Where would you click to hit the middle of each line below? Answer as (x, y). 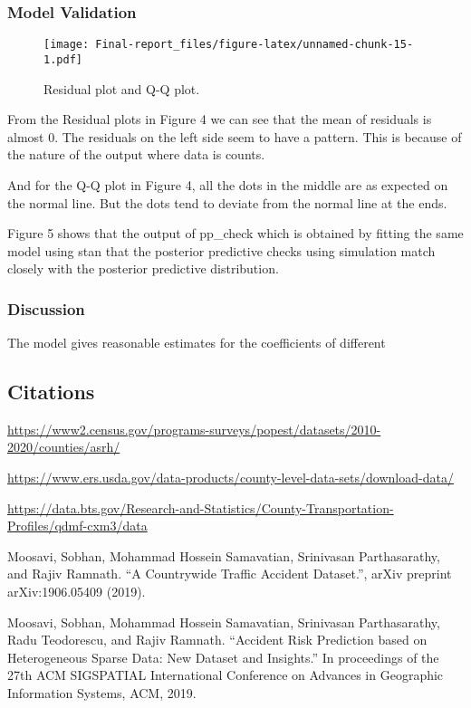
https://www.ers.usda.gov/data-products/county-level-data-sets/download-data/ (231, 478)
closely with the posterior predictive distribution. (143, 268)
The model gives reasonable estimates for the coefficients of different (197, 343)
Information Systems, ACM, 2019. (102, 693)
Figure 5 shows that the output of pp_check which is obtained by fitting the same (235, 233)
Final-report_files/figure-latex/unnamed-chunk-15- (255, 45)
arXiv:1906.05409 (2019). (77, 592)
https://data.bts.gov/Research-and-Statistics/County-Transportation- (201, 507)
